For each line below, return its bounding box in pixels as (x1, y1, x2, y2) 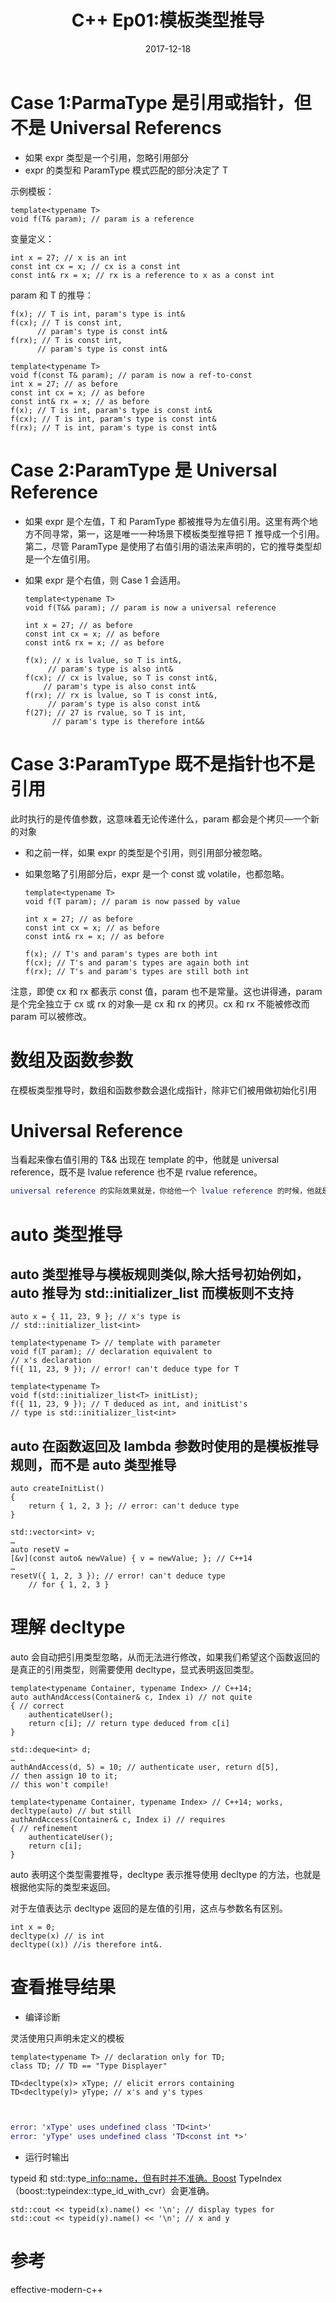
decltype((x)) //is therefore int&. (10, 1940, 163, 1950)
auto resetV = (10, 1545, 70, 1555)
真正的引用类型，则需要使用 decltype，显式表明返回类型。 (18, 1664, 260, 1676)
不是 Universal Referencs (10, 116, 222, 139)
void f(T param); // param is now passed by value (24, 896, 241, 906)
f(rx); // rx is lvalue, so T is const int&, (24, 690, 218, 700)
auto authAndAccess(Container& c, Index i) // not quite (10, 1692, 253, 1703)
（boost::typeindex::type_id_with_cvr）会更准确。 (10, 2184, 215, 2196)
